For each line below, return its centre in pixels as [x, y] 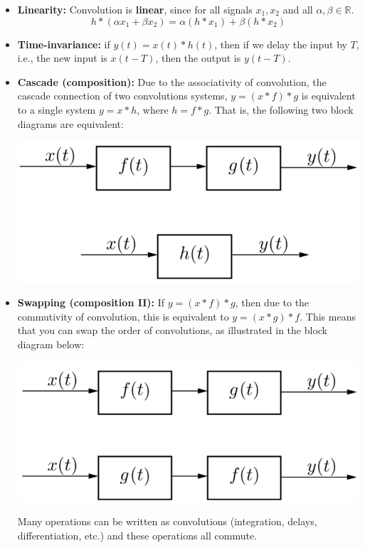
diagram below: [51, 344]
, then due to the [272, 302]
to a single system [57, 109]
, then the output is [198, 58]
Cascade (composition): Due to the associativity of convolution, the [172, 81]
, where [153, 109]
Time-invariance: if [64, 44]
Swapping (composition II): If [91, 302]
